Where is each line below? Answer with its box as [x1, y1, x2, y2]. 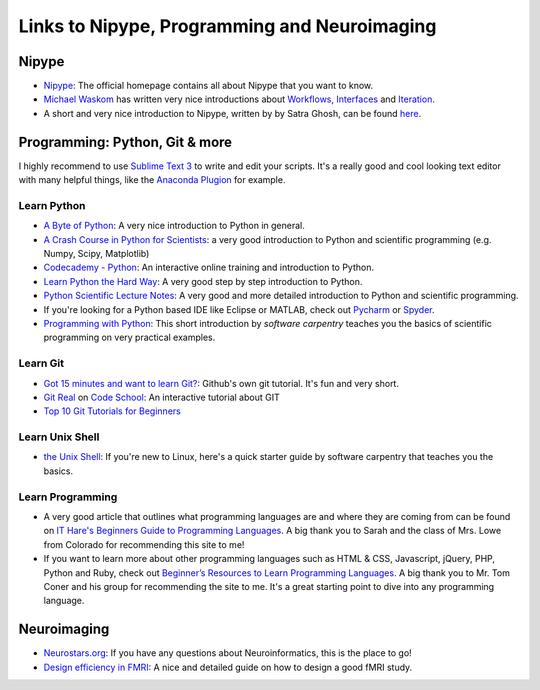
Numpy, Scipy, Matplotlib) [43, 248, 150, 260]
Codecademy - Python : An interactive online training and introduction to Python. [43, 261, 375, 274]
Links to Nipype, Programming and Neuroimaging [18, 15, 437, 37]
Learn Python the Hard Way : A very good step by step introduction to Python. [43, 275, 363, 287]
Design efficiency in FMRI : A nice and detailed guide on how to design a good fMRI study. [43, 661, 413, 673]
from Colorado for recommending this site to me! [43, 538, 245, 550]
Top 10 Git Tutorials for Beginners [43, 405, 182, 417]
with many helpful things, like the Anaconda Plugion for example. [18, 174, 286, 186]
